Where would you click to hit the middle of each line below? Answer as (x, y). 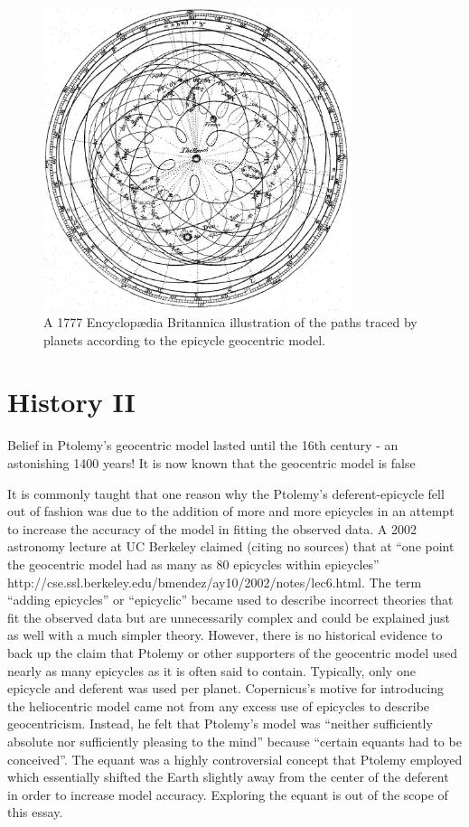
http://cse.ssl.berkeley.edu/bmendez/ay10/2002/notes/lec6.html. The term (215, 582)
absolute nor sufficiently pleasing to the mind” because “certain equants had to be (234, 741)
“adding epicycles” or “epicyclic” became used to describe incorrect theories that (230, 600)
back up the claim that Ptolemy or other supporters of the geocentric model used (232, 652)
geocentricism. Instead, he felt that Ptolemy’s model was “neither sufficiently (220, 724)
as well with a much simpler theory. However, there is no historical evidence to (225, 635)
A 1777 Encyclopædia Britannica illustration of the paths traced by (230, 322)
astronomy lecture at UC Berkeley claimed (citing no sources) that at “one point (231, 546)
